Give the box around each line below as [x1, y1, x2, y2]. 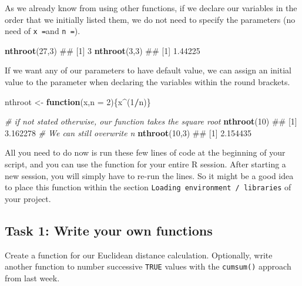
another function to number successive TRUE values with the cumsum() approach [5, 260, 291, 272]
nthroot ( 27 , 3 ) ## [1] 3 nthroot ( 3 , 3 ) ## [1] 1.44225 [5, 44, 200, 56]
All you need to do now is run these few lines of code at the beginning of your [5, 146, 286, 159]
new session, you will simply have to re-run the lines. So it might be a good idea [5, 169, 294, 181]
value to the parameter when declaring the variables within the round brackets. [5, 76, 290, 88]
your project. [5, 192, 51, 204]
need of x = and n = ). [5, 25, 80, 37]
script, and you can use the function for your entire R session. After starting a [5, 158, 286, 170]
